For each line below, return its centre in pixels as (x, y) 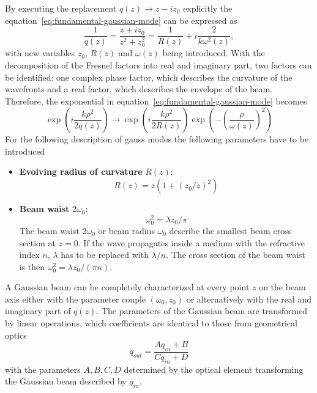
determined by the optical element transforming (214, 369)
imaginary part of (38, 311)
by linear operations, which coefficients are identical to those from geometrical (151, 323)
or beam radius (126, 230)
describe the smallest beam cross (230, 230)
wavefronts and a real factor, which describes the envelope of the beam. (139, 89)
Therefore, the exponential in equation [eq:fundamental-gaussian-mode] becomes (156, 101)
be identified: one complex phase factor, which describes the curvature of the (149, 77)
